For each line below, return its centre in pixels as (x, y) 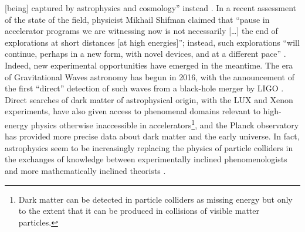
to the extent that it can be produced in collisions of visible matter (139, 211)
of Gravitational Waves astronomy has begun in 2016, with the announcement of (150, 76)
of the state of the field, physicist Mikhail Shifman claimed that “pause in (137, 19)
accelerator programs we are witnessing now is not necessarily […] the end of (141, 31)
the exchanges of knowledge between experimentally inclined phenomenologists (146, 159)
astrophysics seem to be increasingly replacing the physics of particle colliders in (149, 147)
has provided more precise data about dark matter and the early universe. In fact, (152, 136)
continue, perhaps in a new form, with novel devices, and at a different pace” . (145, 54)
